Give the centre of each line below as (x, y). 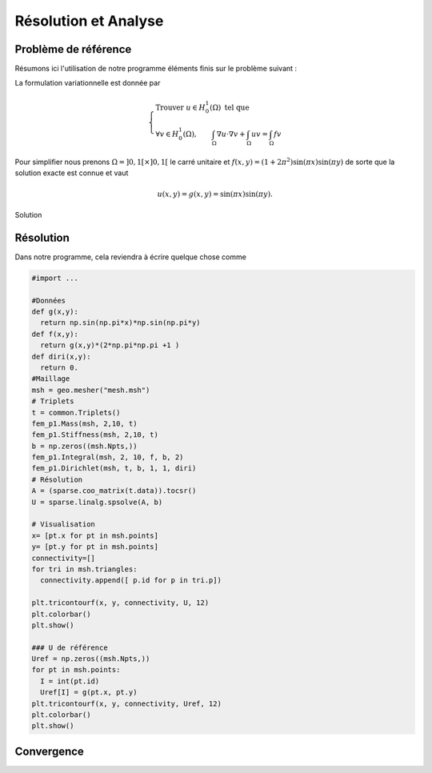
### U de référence (70, 647)
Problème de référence (73, 49)
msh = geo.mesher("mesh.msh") (91, 390)
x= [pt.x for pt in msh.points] (95, 535)
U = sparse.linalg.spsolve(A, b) (97, 502)
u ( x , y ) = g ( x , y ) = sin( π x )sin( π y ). (215, 194)
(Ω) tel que (229, 107)
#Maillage (51, 379)
